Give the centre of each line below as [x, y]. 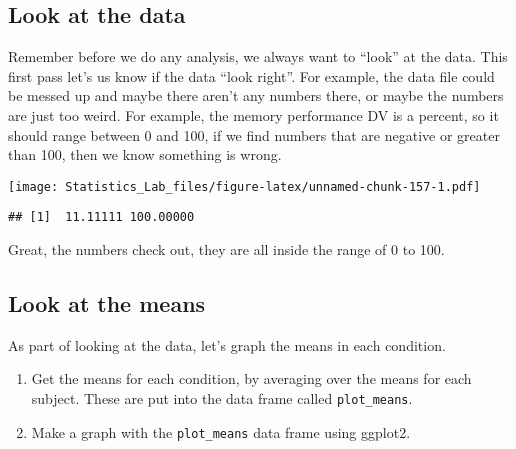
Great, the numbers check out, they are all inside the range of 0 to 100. [226, 249]
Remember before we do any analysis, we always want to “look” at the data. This [258, 56]
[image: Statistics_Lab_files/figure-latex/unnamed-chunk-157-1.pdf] [244, 186]
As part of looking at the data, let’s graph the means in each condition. [227, 344]
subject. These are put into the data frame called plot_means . [222, 398]
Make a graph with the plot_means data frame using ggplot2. [221, 431]
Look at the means [107, 303]
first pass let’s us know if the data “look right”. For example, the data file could [251, 75]
